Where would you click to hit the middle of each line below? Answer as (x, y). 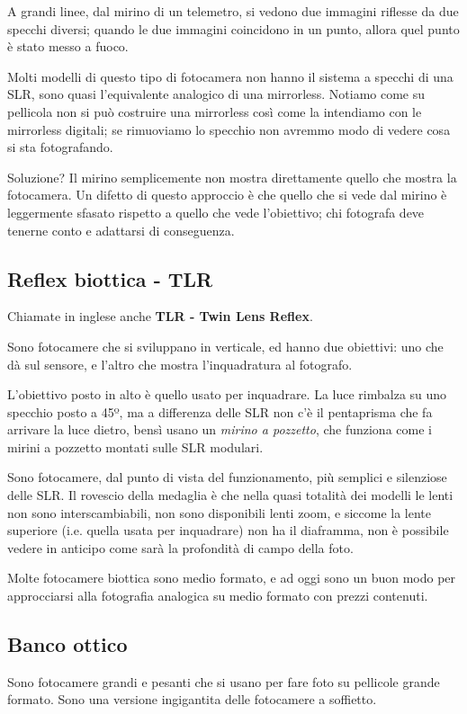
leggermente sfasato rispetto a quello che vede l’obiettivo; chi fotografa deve (216, 212)
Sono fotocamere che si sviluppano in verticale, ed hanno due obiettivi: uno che (225, 346)
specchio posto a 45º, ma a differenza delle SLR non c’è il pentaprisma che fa (220, 411)
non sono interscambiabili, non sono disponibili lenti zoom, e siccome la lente (219, 512)
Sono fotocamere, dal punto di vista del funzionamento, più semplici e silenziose (227, 477)
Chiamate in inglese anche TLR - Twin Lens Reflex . (160, 316)
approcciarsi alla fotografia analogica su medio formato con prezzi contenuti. (218, 596)
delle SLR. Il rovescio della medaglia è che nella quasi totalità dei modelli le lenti (230, 495)
